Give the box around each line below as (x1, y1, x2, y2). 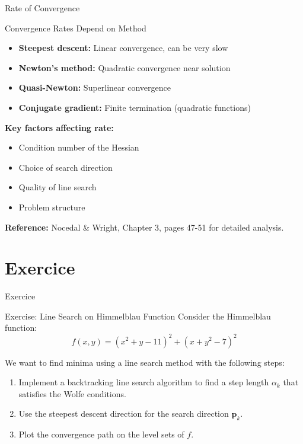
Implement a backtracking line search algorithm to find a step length (18, 376, 269, 388)
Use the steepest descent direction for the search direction (18, 407, 229, 420)
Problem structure (18, 200, 85, 213)
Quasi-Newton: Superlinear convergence (18, 81, 171, 94)
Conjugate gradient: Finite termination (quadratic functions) (18, 101, 251, 113)
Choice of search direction (18, 161, 113, 173)
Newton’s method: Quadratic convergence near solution (18, 61, 231, 74)
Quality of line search (18, 181, 97, 193)
